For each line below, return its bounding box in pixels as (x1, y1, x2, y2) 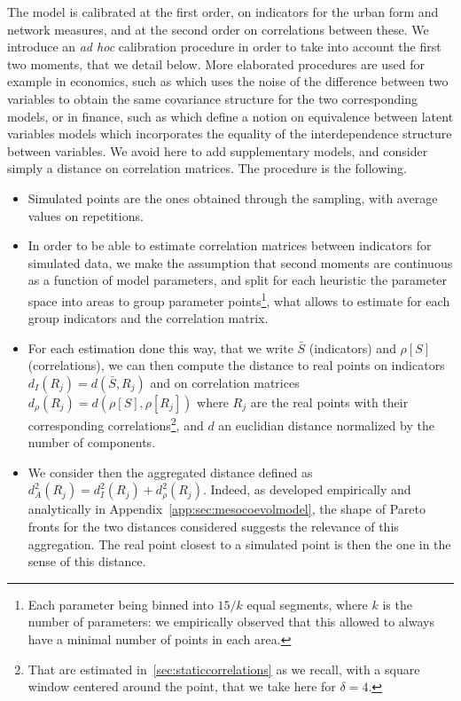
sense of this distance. (27, 552, 146, 571)
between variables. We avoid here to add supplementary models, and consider (7, 141, 428, 160)
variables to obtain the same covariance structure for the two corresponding (7, 89, 418, 107)
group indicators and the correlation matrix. (27, 309, 269, 327)
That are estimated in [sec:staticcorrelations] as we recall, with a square (27, 659, 420, 678)
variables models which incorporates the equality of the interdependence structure (7, 124, 452, 143)
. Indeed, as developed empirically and (202, 480, 411, 499)
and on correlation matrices (150, 373, 300, 391)
